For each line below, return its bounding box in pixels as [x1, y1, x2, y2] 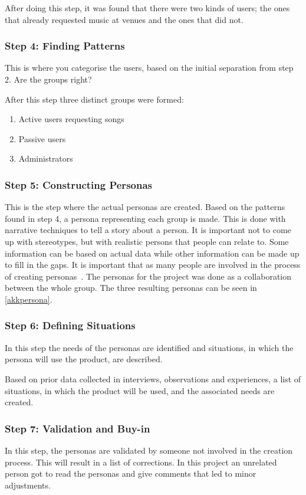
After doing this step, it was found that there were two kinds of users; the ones [5, 2, 290, 14]
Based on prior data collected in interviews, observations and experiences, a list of [5, 372, 301, 385]
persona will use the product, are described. [5, 353, 163, 365]
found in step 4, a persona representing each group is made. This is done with [5, 212, 286, 224]
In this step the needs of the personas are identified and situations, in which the [5, 341, 294, 353]
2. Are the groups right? [5, 73, 92, 85]
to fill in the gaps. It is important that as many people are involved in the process [5, 258, 301, 271]
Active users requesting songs [18, 113, 124, 125]
